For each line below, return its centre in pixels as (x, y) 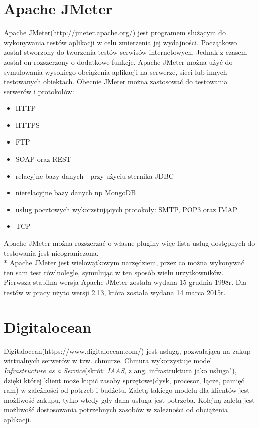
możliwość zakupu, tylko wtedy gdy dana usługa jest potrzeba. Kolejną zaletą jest (129, 400)
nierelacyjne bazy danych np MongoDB (76, 192)
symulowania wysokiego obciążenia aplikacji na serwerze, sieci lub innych (116, 72)
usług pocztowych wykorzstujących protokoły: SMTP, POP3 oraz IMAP (127, 209)
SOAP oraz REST (43, 159)
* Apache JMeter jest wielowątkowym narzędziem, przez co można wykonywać (124, 263)
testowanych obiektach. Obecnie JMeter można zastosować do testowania (116, 82)
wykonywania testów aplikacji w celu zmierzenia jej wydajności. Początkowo (121, 42)
